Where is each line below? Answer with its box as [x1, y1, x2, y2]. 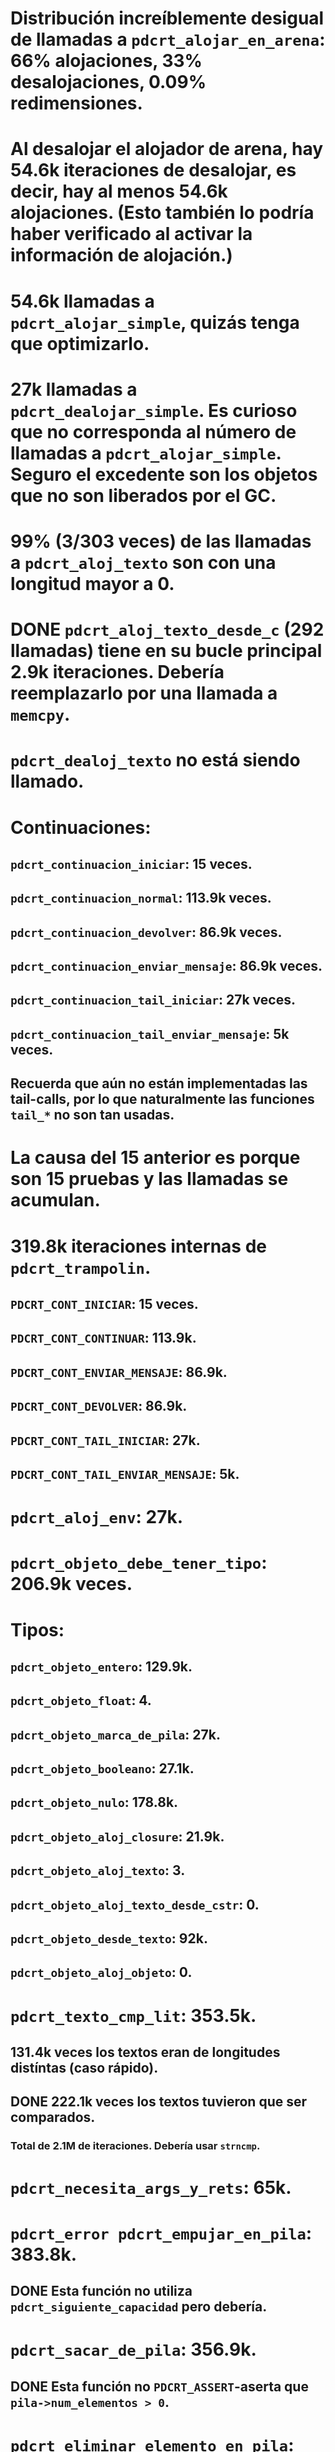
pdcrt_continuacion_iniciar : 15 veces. [10, 855, 253, 872]
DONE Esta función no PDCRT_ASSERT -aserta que [10, 2378, 309, 2395]
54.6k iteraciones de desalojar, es [10, 159, 297, 182]
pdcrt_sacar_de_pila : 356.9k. [10, 2338, 257, 2361]
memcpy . [10, 703, 71, 726]
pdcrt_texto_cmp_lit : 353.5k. [10, 2004, 257, 2027]
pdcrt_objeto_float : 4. [10, 1692, 152, 1709]
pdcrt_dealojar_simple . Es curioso [10, 399, 298, 422]
